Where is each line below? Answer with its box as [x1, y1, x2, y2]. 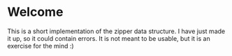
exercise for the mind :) [7, 41, 75, 50]
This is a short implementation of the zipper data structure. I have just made [7, 27, 226, 35]
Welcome [7, 4, 64, 20]
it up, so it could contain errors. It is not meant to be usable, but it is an [7, 34, 211, 42]
